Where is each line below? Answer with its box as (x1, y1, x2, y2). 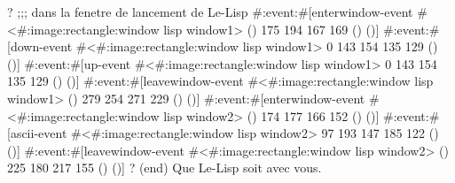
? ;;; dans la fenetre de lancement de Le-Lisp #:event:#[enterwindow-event (7, 3, 413, 20)
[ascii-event (7, 124, 67, 142)
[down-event (7, 37, 73, 56)
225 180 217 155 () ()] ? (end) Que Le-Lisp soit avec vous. (7, 158, 322, 177)
